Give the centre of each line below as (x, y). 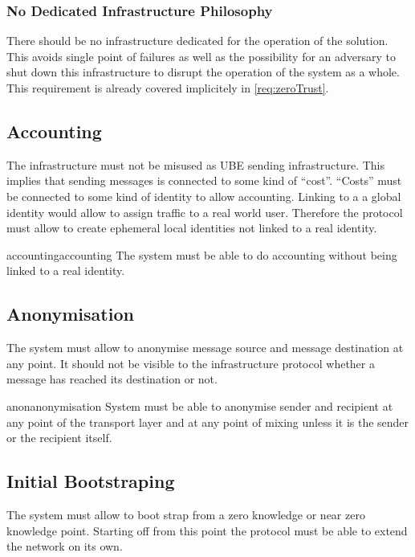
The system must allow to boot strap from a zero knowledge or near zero (186, 514)
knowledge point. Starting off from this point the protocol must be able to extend (207, 530)
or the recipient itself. (59, 438)
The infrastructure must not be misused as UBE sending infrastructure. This (196, 164)
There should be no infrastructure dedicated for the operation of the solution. (197, 41)
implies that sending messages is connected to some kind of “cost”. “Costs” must (204, 180)
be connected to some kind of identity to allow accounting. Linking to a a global (204, 196)
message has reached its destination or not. (112, 379)
